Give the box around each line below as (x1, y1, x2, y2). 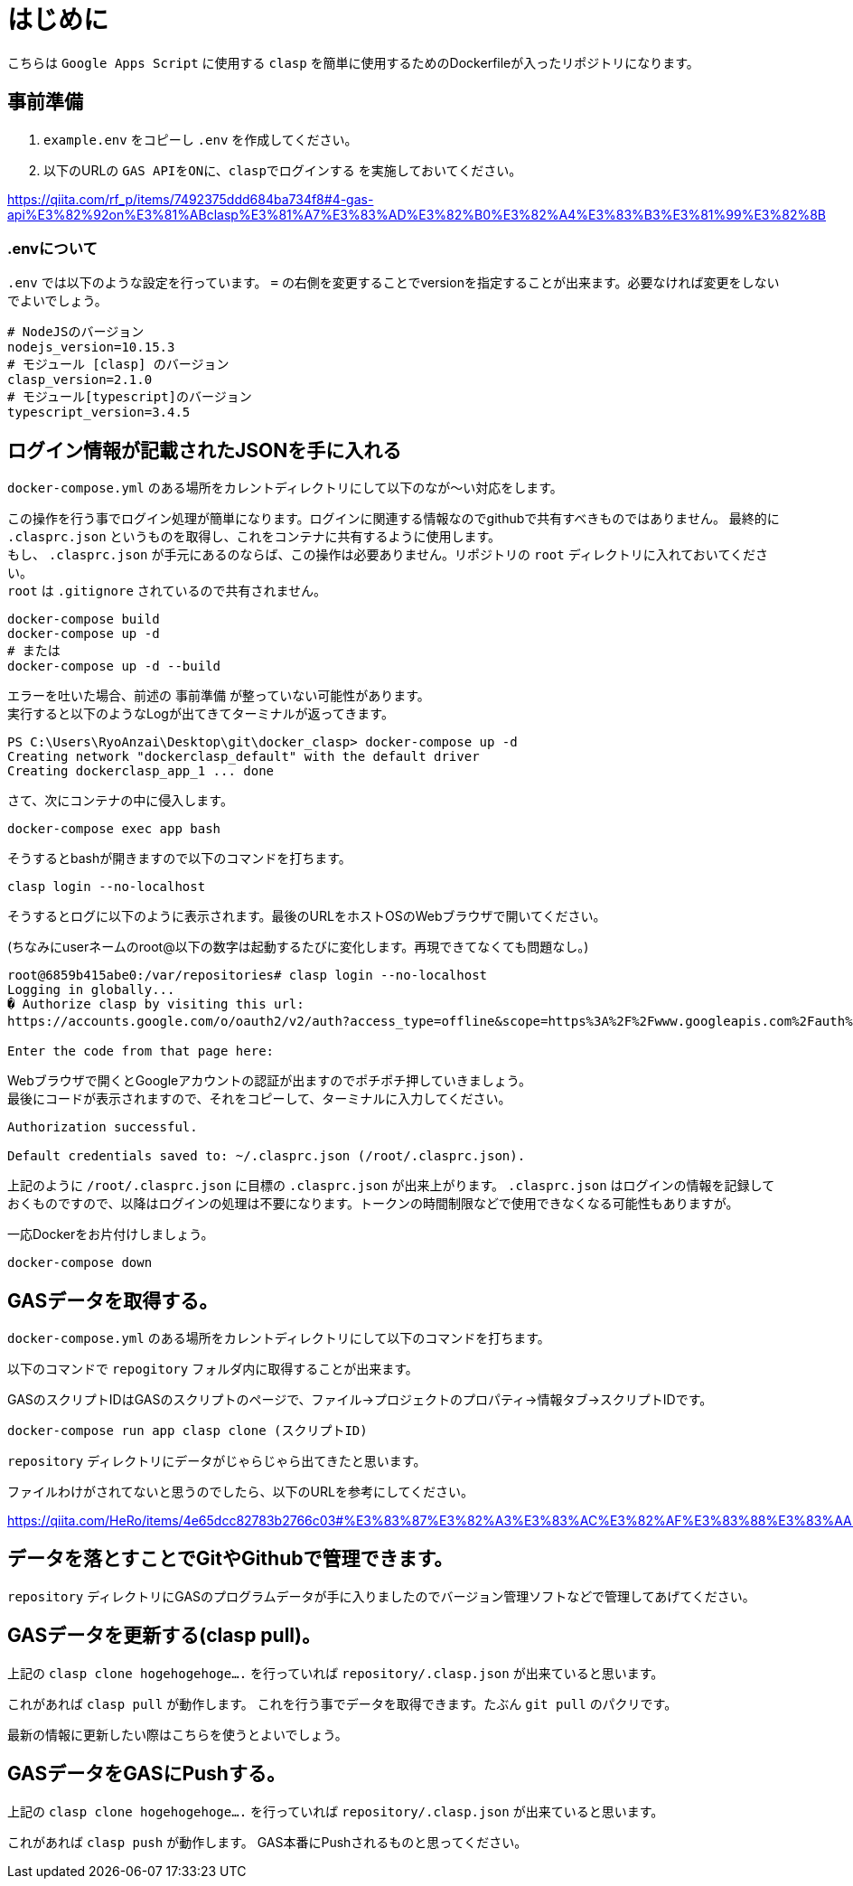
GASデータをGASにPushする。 (7, 1762, 286, 1786)
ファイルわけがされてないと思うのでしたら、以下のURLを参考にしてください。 (7, 1484, 474, 1500)
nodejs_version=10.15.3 (7, 340, 175, 355)
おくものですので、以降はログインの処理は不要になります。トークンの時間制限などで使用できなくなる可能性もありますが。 (7, 1196, 739, 1212)
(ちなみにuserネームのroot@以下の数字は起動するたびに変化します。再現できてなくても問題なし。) (7, 939, 589, 955)
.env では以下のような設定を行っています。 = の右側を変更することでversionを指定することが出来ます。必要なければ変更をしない (7, 275, 780, 291)
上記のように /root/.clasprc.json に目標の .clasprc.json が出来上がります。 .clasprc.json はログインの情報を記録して (7, 1178, 775, 1194)
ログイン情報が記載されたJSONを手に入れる (7, 438, 402, 462)
